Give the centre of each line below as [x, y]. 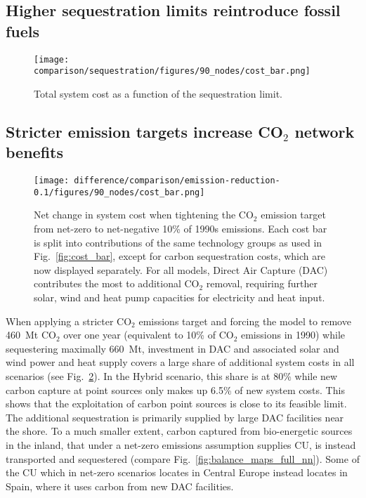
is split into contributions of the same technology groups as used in [178, 242]
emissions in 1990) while [293, 335]
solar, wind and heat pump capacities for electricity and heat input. [179, 297]
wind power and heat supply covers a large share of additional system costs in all [180, 362]
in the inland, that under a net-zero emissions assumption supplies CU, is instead [181, 444]
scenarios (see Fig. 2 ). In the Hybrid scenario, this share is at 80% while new [172, 375]
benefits [34, 152]
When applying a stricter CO [69, 321]
